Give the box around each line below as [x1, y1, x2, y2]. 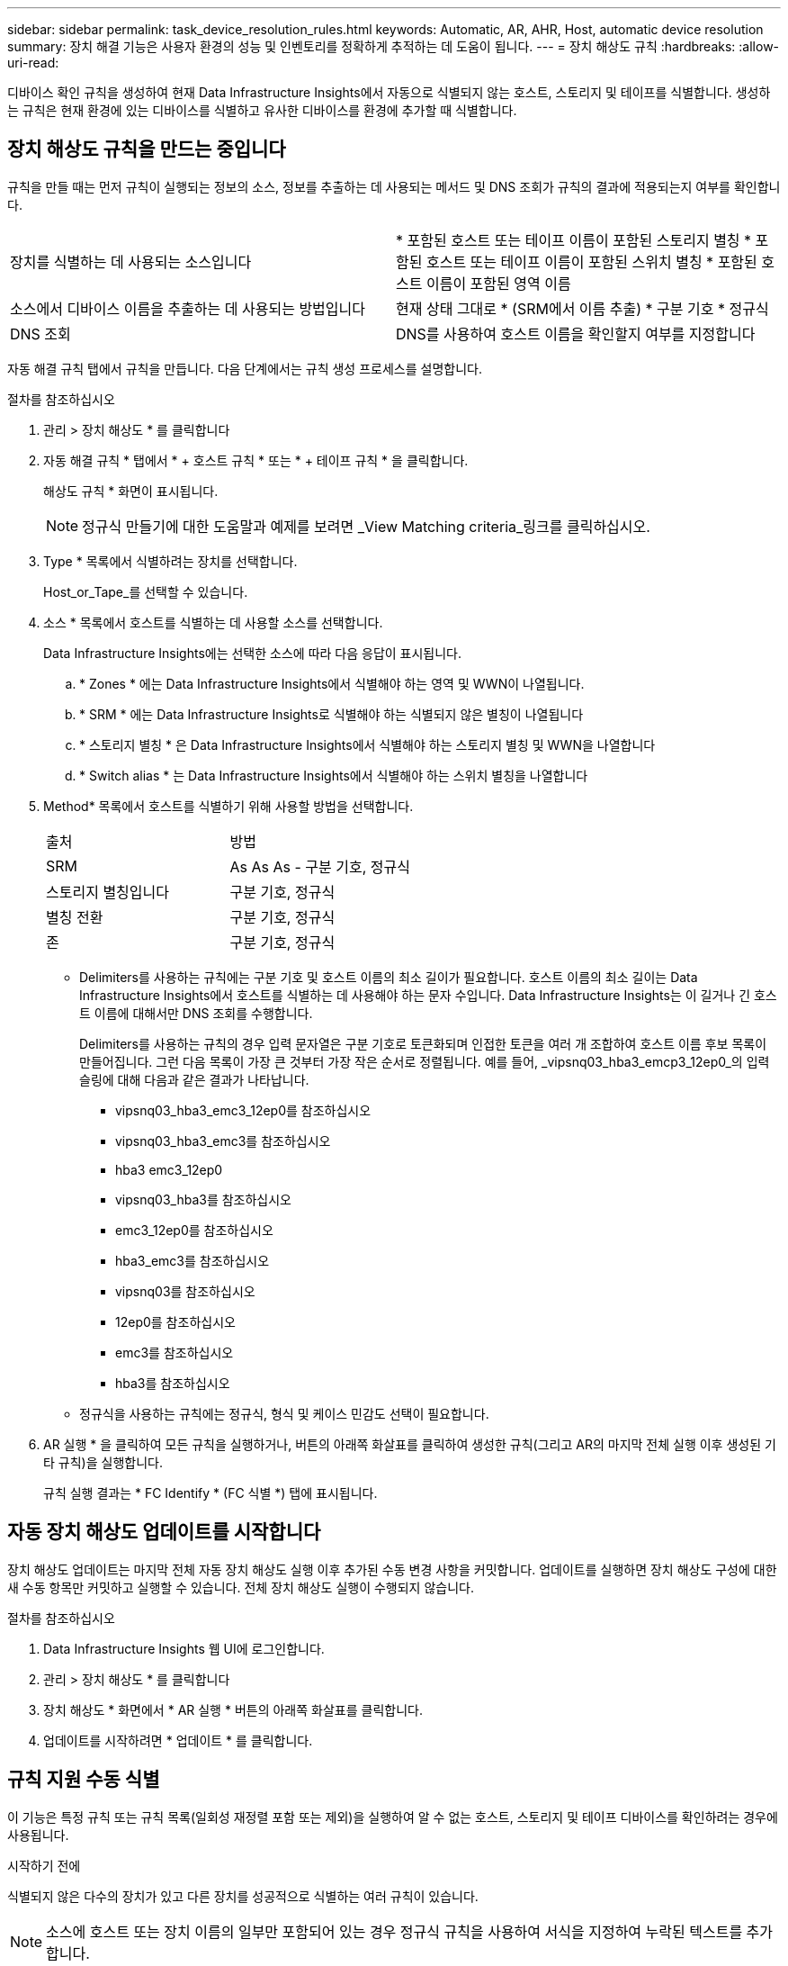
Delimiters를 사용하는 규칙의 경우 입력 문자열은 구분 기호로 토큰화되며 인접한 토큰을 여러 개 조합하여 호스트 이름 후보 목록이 [79, 1035, 767, 1051]
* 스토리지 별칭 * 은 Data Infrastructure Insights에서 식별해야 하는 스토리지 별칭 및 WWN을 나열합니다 [79, 736, 656, 753]
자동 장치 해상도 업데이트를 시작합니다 [7, 1520, 321, 1544]
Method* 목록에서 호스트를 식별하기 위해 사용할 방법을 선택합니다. [43, 798, 414, 814]
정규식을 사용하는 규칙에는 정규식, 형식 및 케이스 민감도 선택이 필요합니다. [79, 1405, 489, 1421]
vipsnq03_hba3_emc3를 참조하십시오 [115, 1132, 331, 1149]
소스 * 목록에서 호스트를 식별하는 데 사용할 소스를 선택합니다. [43, 614, 383, 630]
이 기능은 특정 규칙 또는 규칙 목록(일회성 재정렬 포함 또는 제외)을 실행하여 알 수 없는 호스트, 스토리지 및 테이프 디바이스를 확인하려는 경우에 [7, 1808, 778, 1825]
